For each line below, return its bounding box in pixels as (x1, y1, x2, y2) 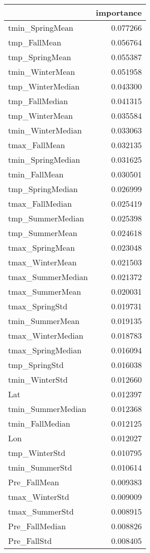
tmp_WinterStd (8, 447, 66, 458)
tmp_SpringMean (8, 51, 71, 63)
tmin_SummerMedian (8, 403, 86, 414)
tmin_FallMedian (8, 418, 70, 429)
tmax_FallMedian (8, 198, 72, 209)
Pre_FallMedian (8, 520, 66, 532)
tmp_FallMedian (8, 95, 68, 107)
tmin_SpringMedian (8, 154, 80, 165)
